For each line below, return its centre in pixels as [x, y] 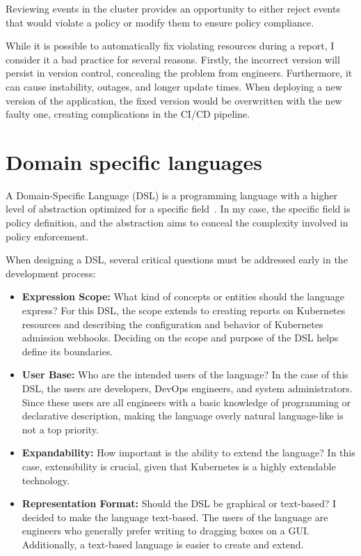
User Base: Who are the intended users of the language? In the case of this [185, 374]
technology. [46, 480]
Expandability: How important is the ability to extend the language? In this [188, 453]
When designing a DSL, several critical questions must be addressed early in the [177, 260]
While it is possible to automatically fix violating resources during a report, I [170, 46]
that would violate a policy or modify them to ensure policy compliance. [160, 22]
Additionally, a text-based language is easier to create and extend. [163, 544]
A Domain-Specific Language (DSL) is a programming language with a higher [171, 195]
